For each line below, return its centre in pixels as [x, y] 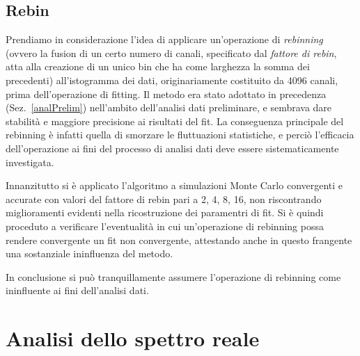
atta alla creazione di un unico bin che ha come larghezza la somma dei [158, 66]
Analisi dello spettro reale [133, 338]
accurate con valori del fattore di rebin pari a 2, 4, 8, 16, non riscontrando [164, 199]
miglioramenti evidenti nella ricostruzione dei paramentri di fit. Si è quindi [165, 212]
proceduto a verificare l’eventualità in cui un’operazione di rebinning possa [165, 226]
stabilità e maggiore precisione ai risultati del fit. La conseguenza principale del [175, 121]
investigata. [30, 162]
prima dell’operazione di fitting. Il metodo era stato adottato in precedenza [166, 94]
